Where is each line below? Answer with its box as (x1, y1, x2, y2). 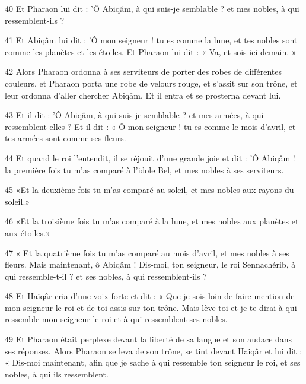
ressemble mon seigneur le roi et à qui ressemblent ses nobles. (5, 313, 228, 325)
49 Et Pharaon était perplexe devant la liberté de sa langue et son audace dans (5, 333, 292, 345)
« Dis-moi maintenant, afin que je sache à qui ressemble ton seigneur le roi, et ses (5, 356, 301, 369)
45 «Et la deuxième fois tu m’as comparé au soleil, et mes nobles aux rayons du (5, 183, 294, 196)
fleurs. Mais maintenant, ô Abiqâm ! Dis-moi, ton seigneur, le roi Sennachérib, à (5, 258, 296, 271)
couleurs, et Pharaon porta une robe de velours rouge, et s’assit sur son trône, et (5, 77, 298, 89)
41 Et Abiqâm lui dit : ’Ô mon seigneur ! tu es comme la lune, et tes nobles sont (5, 34, 298, 46)
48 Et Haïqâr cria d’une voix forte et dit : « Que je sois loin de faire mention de (5, 290, 295, 302)
